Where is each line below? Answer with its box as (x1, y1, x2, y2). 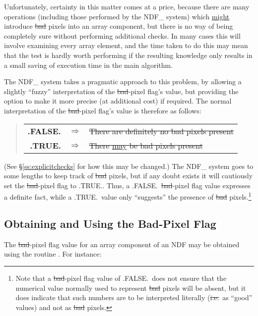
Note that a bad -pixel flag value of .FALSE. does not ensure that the (15, 272, 227, 283)
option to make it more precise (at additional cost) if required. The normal (4, 96, 232, 106)
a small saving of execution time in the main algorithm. (4, 59, 173, 70)
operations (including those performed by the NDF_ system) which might (4, 11, 230, 21)
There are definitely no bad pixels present (89, 125, 234, 137)
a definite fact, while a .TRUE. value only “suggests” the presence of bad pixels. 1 (4, 190, 252, 202)
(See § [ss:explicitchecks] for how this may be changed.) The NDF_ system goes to (4, 160, 254, 171)
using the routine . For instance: (4, 249, 102, 259)
